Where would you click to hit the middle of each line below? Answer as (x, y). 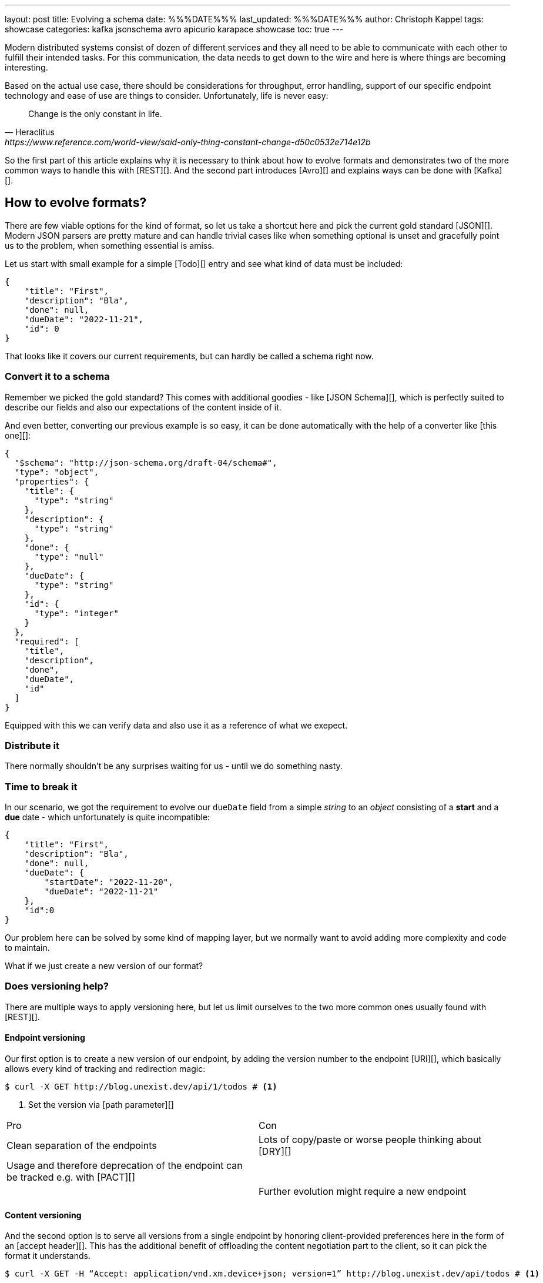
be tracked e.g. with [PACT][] (71, 1177)
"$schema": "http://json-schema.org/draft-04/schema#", (146, 462)
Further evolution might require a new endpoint (363, 1192)
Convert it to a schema (57, 377)
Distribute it (32, 745)
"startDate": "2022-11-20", (109, 882)
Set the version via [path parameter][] (101, 1105)
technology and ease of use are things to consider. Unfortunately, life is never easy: (167, 96)
